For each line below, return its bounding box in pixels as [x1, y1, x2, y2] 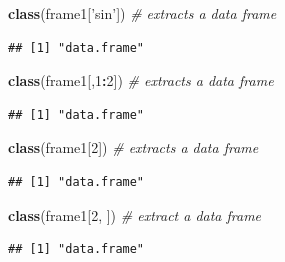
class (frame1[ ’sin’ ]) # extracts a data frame [8, 3, 277, 23]
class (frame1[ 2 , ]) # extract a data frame [8, 204, 262, 225]
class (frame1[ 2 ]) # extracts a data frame [8, 137, 259, 158]
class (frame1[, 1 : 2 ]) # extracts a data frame [8, 70, 274, 91]
